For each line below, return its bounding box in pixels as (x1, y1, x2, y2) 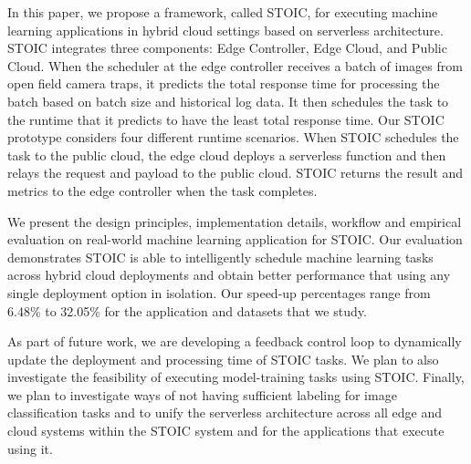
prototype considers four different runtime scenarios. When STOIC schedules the (7, 128, 459, 147)
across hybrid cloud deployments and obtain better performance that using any (7, 265, 451, 284)
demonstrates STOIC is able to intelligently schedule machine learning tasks (7, 247, 434, 266)
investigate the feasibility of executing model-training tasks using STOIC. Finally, (7, 367, 465, 387)
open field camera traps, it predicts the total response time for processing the (7, 74, 440, 93)
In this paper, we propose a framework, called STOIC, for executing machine (7, 3, 438, 21)
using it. (7, 438, 53, 458)
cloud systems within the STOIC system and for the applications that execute (7, 421, 445, 440)
